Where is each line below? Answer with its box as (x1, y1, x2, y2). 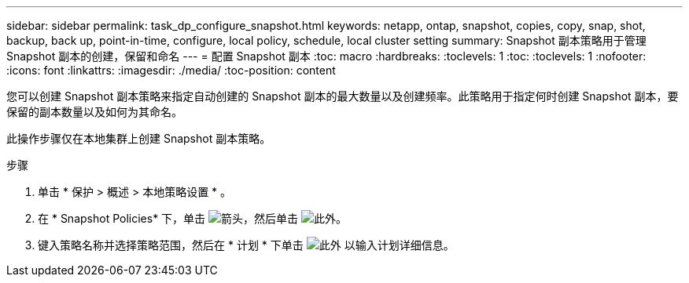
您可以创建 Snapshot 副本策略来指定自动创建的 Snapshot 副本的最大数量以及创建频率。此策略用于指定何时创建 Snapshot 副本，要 (6, 89, 679, 103)
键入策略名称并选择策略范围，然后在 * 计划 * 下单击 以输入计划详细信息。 (38, 238, 455, 252)
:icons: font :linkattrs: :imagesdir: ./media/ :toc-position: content (6, 63, 336, 77)
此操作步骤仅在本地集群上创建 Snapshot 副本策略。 (6, 132, 271, 145)
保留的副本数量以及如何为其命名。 (6, 105, 182, 118)
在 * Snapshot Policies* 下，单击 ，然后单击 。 (38, 212, 347, 225)
